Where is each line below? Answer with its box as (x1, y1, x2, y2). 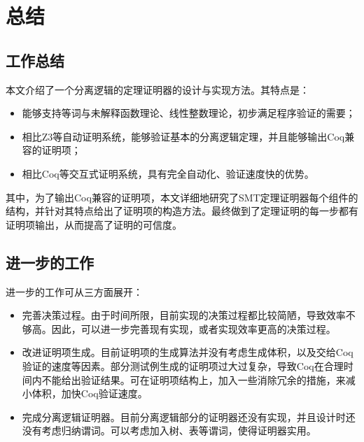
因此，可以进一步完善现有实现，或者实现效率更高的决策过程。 (51, 321, 336, 336)
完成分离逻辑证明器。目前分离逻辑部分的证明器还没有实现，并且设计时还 (22, 409, 356, 424)
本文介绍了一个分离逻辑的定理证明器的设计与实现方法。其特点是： (6, 82, 309, 97)
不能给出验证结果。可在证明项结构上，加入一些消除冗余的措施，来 (41, 372, 346, 387)
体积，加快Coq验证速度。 (31, 386, 148, 401)
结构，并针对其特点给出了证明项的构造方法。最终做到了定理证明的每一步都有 (6, 204, 358, 218)
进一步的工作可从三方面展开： (6, 284, 143, 299)
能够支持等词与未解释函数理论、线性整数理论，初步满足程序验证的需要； (22, 106, 356, 120)
